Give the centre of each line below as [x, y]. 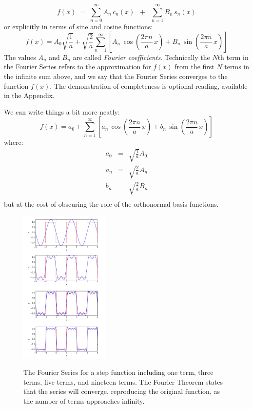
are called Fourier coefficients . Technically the [141, 57]
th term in [233, 57]
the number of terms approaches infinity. [84, 400]
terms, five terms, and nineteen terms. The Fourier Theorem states [123, 381]
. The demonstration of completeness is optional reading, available [149, 86]
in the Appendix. [29, 95]
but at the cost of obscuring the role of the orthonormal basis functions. [111, 204]
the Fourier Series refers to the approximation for [78, 67]
